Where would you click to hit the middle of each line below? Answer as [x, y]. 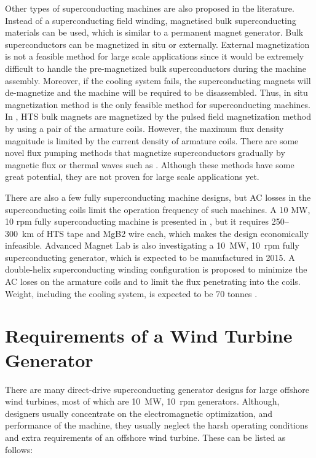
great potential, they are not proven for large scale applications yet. [132, 177]
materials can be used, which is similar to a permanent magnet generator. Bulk [154, 32]
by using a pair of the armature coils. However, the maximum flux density [144, 128]
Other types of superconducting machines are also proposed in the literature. [150, 8]
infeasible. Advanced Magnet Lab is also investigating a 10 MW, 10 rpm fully [152, 245]
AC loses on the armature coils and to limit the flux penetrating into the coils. [153, 281]
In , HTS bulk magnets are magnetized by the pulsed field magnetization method [158, 116]
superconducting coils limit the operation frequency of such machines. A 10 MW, [158, 209]
